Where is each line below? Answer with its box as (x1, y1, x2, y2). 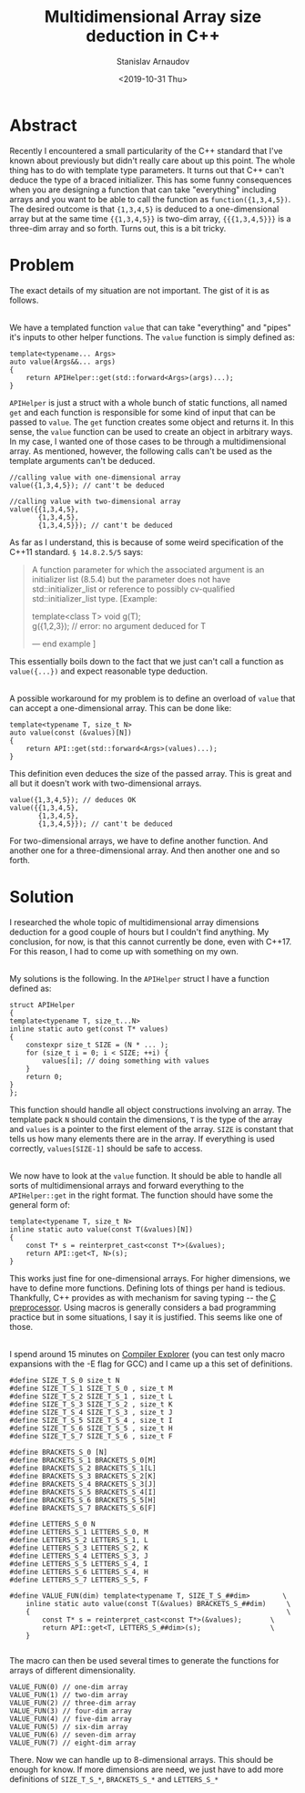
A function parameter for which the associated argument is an (31, 563, 265, 575)
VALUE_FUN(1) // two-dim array (9, 1690, 128, 1699)
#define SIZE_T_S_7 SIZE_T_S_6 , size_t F (9, 1431, 173, 1441)
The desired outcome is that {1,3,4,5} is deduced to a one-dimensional (9, 203, 280, 214)
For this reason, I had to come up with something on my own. (9, 945, 239, 956)
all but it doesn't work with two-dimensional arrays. (9, 778, 202, 788)
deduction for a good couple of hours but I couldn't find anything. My (9, 926, 269, 937)
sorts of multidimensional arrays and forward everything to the (9, 1180, 244, 1190)
